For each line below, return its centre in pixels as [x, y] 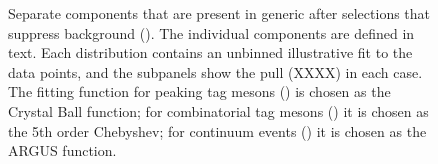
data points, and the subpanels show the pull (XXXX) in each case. [215, 71]
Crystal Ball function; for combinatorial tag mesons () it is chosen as [218, 110]
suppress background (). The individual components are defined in [211, 32]
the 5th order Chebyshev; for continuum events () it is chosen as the [217, 130]
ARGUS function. [62, 150]
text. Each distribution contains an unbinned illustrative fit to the [210, 52]
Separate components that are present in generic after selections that [219, 13]
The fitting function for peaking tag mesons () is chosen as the [199, 91]
